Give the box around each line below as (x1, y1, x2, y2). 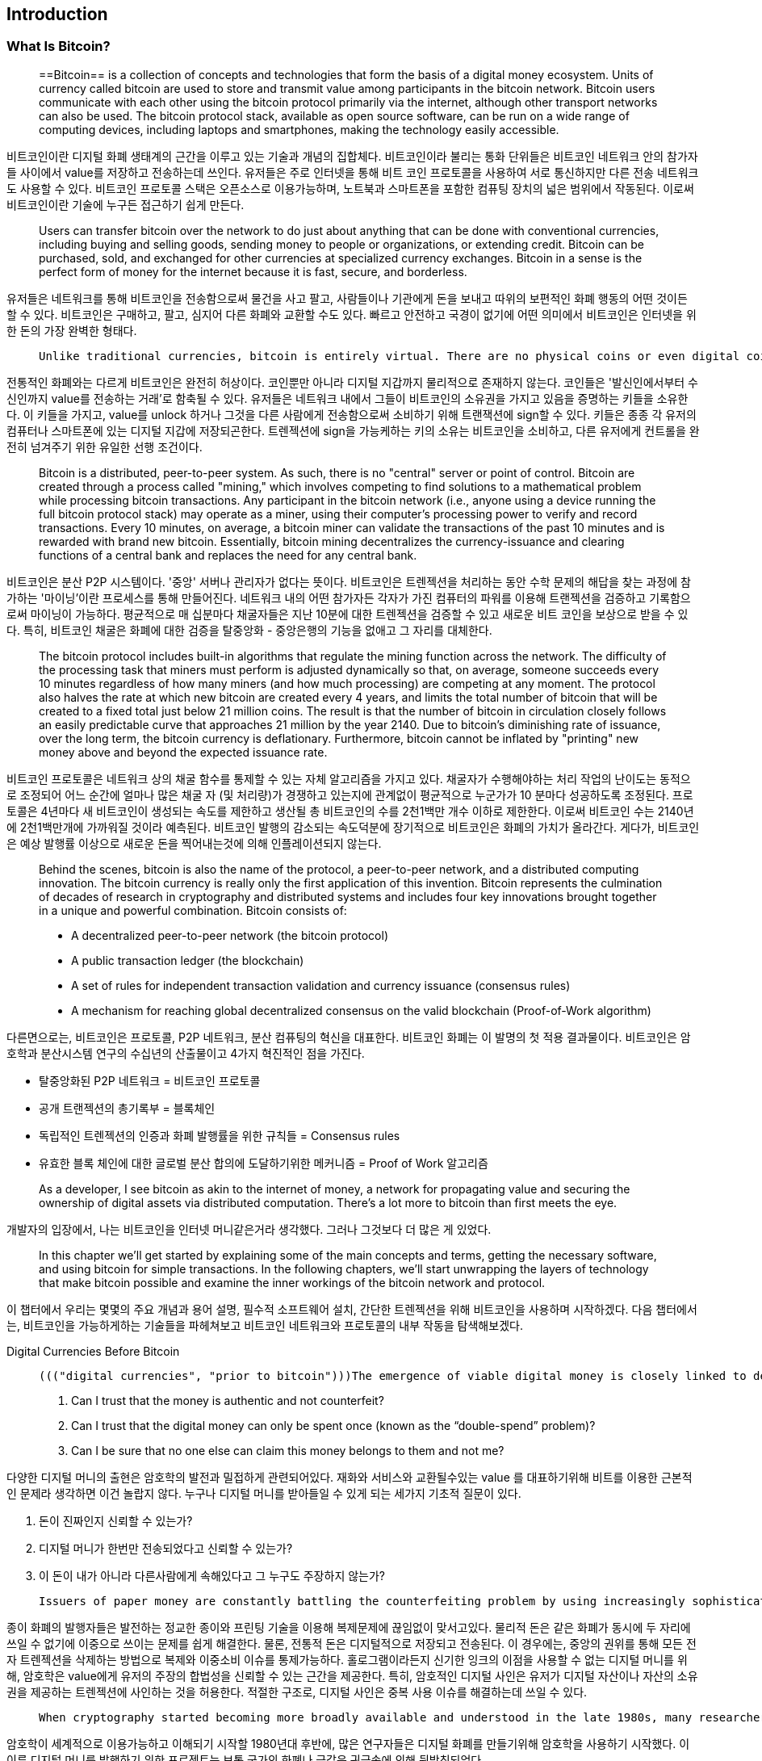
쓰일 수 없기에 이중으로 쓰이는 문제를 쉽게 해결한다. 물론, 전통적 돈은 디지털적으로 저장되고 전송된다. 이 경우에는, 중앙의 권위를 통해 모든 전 (6, 1636, 697, 1650)
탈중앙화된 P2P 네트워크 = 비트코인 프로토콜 (39, 1073, 261, 1088)
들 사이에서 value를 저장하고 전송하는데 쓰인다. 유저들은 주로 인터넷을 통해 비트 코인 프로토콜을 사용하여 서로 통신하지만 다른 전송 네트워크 (6, 165, 699, 179)
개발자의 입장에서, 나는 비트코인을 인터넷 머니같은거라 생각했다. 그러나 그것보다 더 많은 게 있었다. (6, 1222, 492, 1236)
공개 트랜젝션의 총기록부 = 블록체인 (39, 1101, 216, 1115)
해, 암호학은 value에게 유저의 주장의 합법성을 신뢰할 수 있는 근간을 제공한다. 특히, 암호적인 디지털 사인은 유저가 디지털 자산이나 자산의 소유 (6, 1668, 698, 1683)
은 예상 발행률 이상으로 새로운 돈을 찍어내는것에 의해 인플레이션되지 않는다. (6, 836, 382, 850)
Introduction (6, 4, 108, 24)
